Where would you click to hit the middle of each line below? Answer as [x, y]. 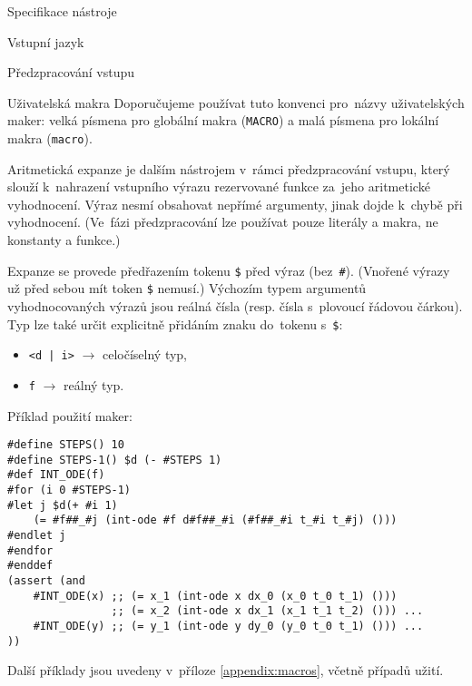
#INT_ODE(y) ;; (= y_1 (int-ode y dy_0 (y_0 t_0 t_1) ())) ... [228, 626]
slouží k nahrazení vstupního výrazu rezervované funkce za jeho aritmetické [219, 186]
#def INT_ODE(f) [56, 475]
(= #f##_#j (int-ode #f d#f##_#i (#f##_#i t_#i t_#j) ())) [215, 520]
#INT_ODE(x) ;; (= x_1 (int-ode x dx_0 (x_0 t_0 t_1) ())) [215, 596]
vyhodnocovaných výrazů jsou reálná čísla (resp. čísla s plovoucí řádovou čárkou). [235, 305]
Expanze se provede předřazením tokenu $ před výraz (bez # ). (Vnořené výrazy [229, 270]
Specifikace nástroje [62, 11]
